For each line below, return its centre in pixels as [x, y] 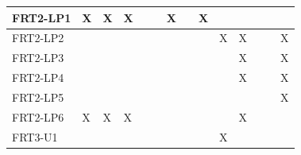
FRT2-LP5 [38, 97]
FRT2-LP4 [38, 77]
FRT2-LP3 [38, 58]
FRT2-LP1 [42, 17]
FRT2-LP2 [38, 38]
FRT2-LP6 [38, 116]
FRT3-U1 [35, 136]
